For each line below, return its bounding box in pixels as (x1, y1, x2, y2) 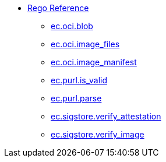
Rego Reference (27, 3, 89, 13)
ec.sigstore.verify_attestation (51, 111, 161, 121)
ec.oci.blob (51, 21, 93, 31)
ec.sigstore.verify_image (51, 129, 144, 139)
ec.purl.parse (51, 93, 102, 103)
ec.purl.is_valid (51, 75, 108, 85)
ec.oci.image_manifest (51, 57, 137, 67)
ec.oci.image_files (51, 39, 120, 49)
